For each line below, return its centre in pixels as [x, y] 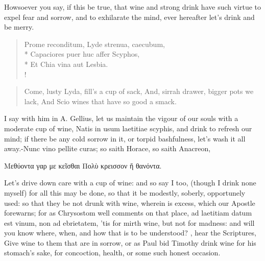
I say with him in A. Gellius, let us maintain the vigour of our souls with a [121, 118]
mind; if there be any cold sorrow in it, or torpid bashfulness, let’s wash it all [125, 138]
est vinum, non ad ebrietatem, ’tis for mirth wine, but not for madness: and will [129, 222]
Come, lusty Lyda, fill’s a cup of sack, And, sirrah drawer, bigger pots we [139, 91]
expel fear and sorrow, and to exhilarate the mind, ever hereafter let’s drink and [129, 17]
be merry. [19, 27]
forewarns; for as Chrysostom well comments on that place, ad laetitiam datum [128, 213]
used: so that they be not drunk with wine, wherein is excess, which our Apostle [130, 203]
